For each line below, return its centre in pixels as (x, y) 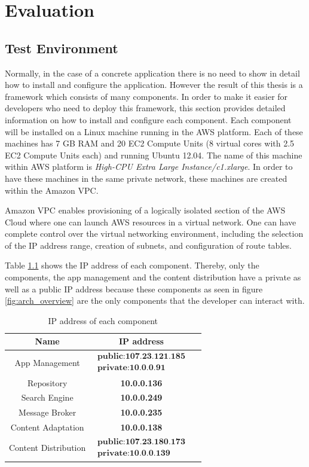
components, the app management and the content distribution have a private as (153, 277)
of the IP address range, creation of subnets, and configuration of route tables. (148, 245)
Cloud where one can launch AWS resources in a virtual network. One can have (151, 222)
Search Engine (47, 397)
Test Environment (62, 48)
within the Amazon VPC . (52, 190)
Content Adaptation (47, 427)
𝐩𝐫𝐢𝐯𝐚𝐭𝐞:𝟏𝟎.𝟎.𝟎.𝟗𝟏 (131, 368)
